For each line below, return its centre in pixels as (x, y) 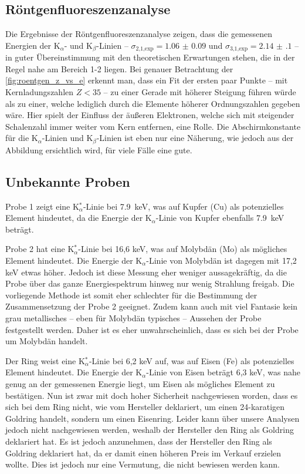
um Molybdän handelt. (47, 341)
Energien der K (33, 45)
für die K (22, 138)
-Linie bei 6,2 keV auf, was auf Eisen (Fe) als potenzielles (192, 360)
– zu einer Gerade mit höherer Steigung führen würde (200, 92)
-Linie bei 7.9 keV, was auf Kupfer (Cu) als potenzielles (183, 206)
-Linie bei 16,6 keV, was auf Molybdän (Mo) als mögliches (183, 249)
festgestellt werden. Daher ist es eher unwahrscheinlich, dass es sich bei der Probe (152, 329)
